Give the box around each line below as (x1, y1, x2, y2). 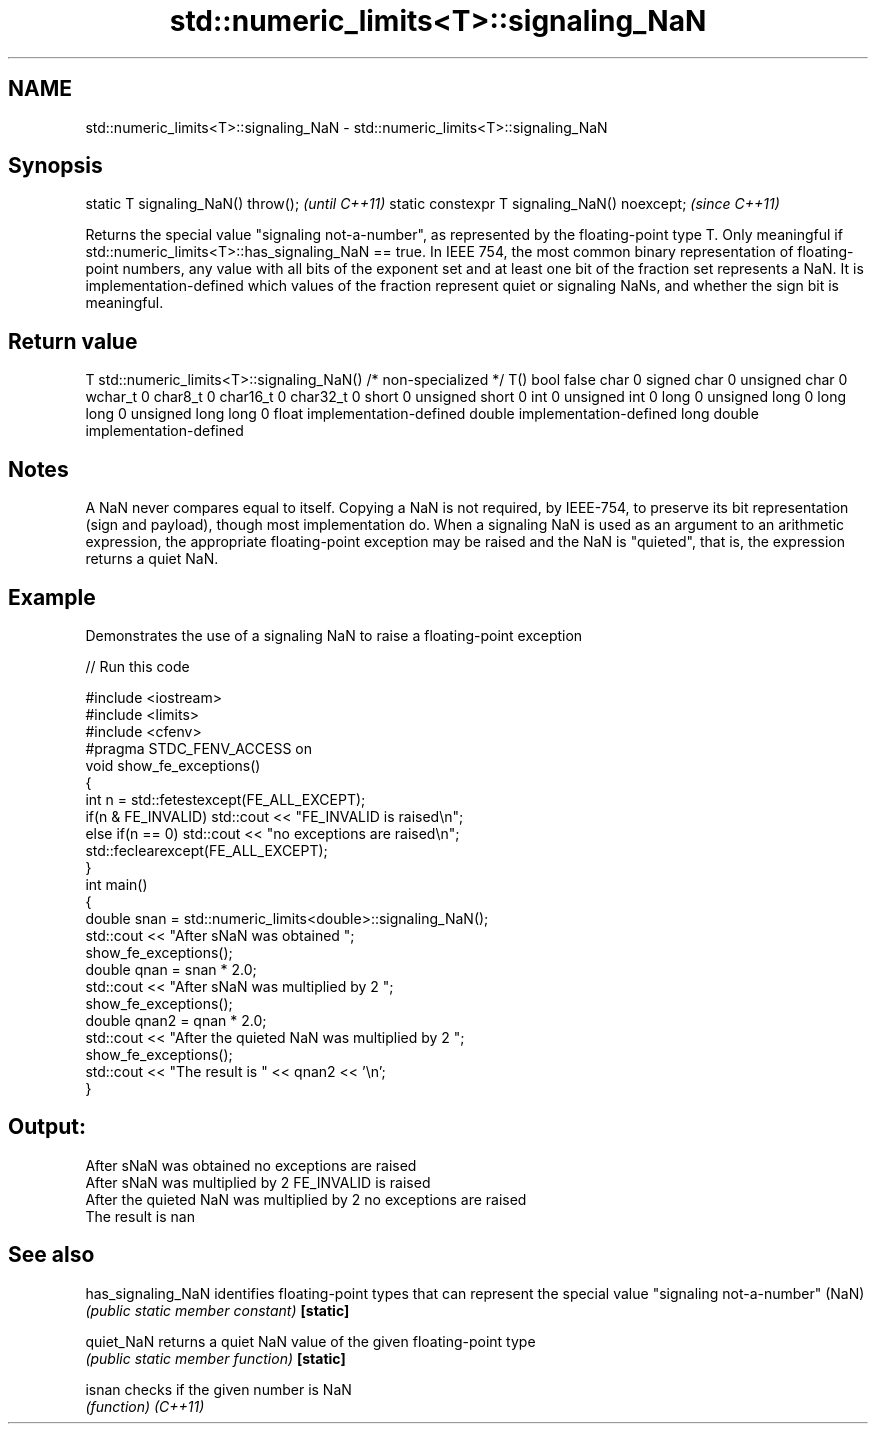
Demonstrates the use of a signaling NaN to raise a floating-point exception (85, 626, 583, 644)
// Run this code (85, 657, 190, 675)
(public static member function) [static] (85, 1349, 346, 1367)
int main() (85, 875, 148, 893)
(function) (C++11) (85, 1397, 205, 1415)
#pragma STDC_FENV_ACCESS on (85, 739, 312, 757)
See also (8, 1242, 95, 1268)
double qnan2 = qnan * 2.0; (85, 1011, 267, 1029)
